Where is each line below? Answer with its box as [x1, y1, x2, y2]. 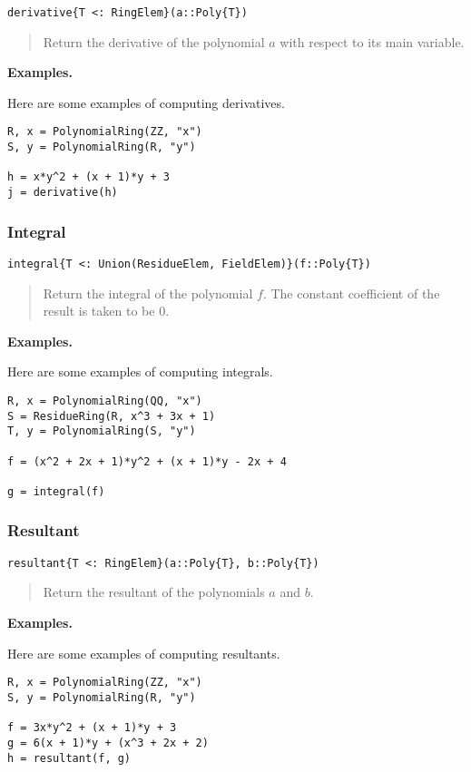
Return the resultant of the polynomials [43, 582, 265, 601]
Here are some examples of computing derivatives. [7, 93, 285, 112]
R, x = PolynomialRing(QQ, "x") [7, 394, 202, 407]
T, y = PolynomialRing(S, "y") [7, 425, 196, 438]
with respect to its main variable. [280, 32, 465, 51]
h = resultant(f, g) [7, 751, 132, 765]
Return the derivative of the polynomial [43, 32, 265, 51]
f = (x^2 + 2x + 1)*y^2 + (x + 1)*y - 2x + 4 [7, 454, 287, 468]
